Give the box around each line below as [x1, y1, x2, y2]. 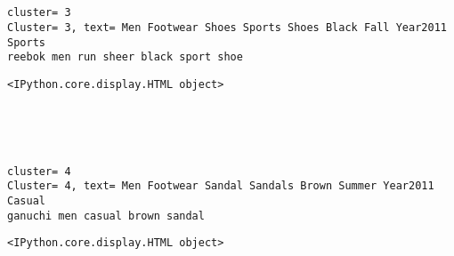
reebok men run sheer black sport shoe [7, 51, 243, 64]
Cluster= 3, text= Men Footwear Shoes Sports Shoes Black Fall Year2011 [7, 20, 447, 34]
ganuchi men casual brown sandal [7, 209, 205, 222]
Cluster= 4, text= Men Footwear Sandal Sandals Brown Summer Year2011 [7, 180, 434, 193]
